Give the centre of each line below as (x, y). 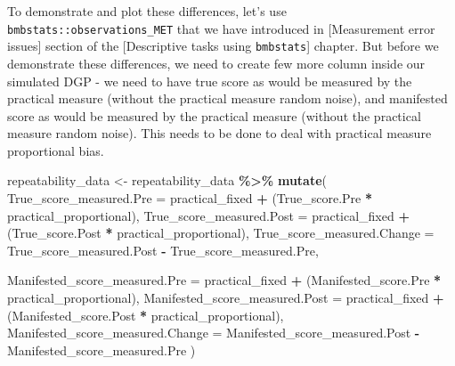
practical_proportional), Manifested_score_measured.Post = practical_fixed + (226, 298)
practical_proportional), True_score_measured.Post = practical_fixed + (208, 215)
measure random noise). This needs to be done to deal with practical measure (219, 133)
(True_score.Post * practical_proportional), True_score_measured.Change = (221, 233)
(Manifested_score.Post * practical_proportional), (146, 315)
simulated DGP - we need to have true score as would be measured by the (210, 81)
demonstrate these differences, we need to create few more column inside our (216, 63)
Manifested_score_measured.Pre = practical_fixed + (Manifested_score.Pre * (224, 280)
